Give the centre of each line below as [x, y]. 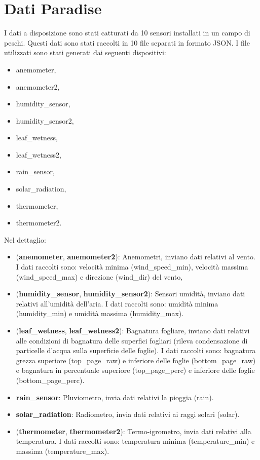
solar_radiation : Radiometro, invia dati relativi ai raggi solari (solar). [128, 414]
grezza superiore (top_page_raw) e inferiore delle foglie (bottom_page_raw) [136, 360]
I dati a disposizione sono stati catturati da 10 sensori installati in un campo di [127, 33]
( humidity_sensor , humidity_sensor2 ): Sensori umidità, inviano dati [131, 294]
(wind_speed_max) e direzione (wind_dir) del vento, [99, 276]
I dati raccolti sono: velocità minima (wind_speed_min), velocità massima [132, 267]
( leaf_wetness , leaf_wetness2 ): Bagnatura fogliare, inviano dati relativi [133, 330]
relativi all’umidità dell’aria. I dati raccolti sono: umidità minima [117, 303]
